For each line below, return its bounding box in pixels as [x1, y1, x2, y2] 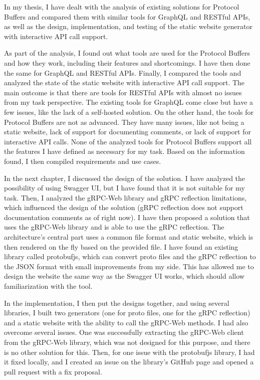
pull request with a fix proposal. [4, 366, 102, 376]
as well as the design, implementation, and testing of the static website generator [4, 21, 252, 32]
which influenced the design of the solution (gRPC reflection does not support [4, 202, 243, 213]
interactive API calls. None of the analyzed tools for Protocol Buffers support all [4, 136, 252, 146]
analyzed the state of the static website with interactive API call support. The [4, 77, 245, 88]
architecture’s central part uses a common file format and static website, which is [4, 232, 253, 242]
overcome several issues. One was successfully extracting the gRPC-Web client [4, 327, 244, 337]
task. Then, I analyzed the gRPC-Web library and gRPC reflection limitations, [4, 192, 247, 203]
